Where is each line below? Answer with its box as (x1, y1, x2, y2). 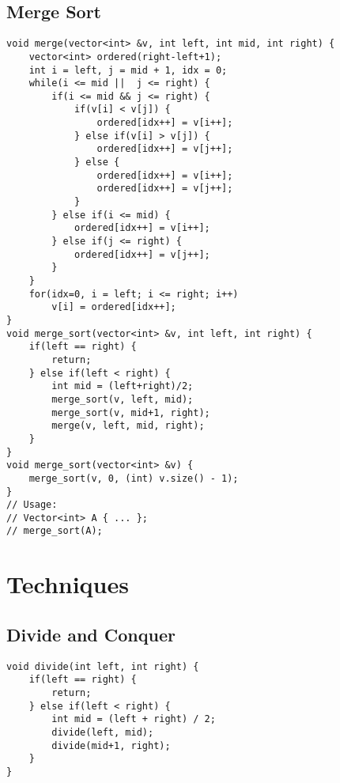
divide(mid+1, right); (51, 739, 171, 751)
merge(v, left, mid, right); (51, 420, 205, 432)
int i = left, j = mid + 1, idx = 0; (28, 64, 228, 76)
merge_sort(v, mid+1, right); (51, 407, 210, 418)
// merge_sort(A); (6, 525, 103, 537)
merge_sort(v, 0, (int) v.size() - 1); (28, 472, 239, 484)
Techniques (6, 568, 129, 600)
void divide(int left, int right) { (6, 660, 199, 672)
